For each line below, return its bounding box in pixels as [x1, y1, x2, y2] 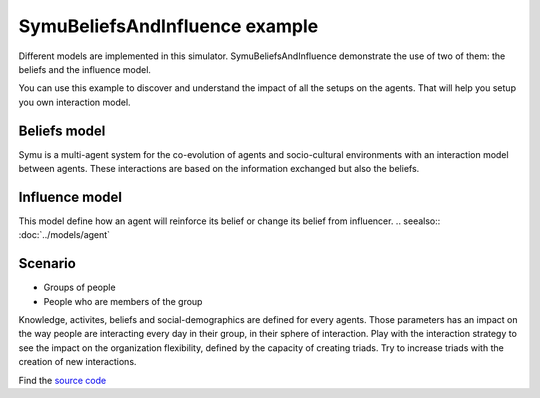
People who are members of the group [43, 295, 203, 307]
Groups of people [43, 281, 116, 294]
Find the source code [18, 374, 107, 386]
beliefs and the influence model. [18, 63, 152, 75]
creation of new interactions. [18, 356, 137, 368]
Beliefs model [18, 122, 106, 139]
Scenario [18, 255, 77, 272]
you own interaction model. [18, 96, 131, 108]
